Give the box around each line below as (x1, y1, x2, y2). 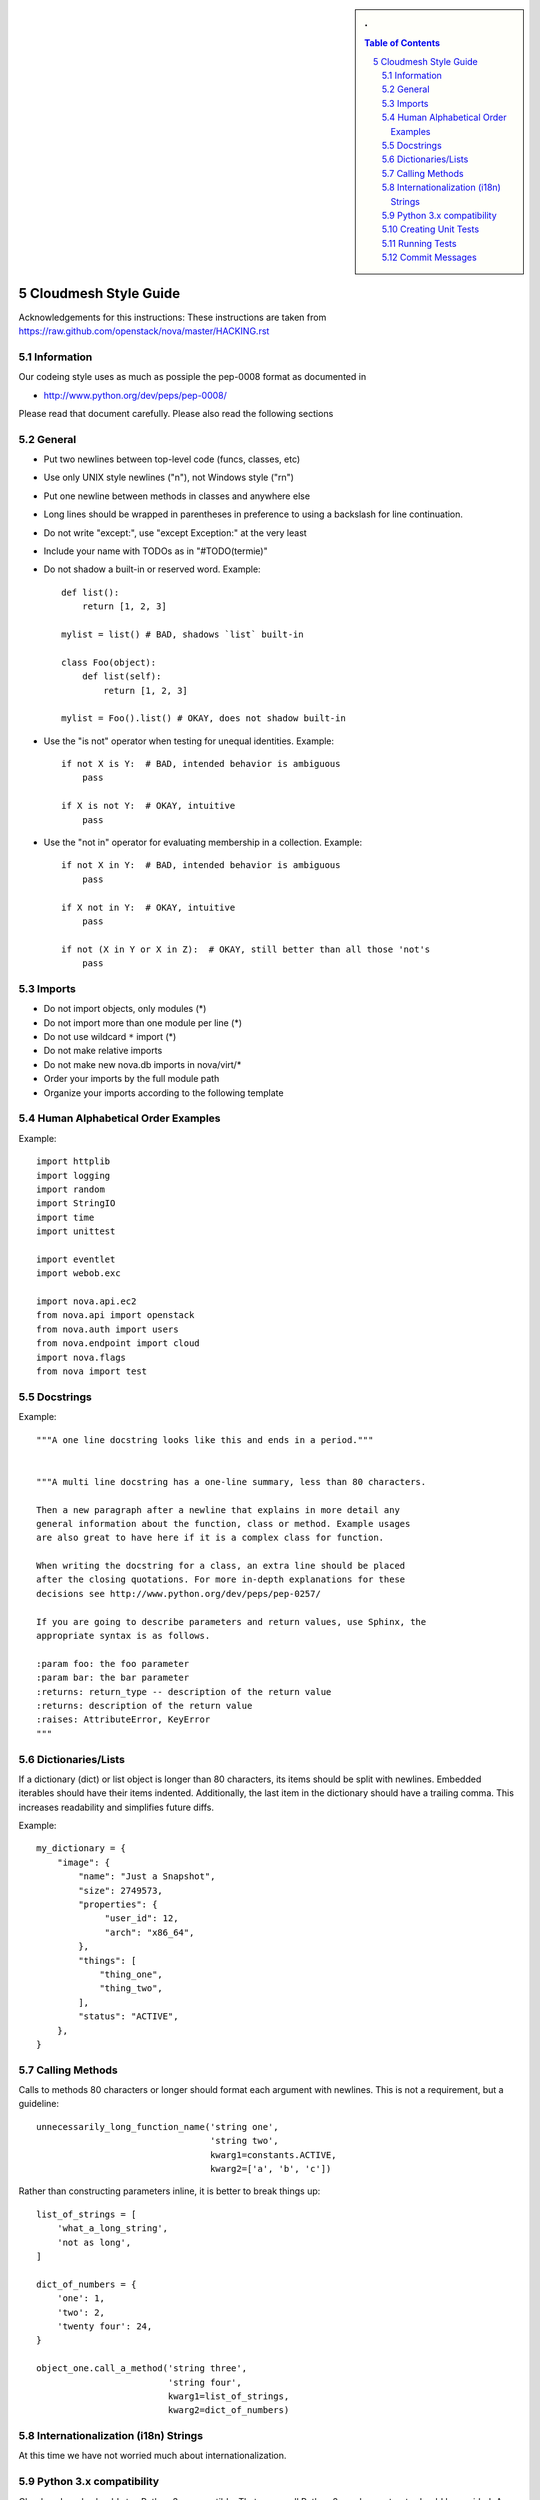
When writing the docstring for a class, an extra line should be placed (36, 1560, 406, 1572)
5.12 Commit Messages (381, 251, 477, 264)
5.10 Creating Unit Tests (381, 223, 480, 235)
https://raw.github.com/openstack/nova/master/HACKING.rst (18, 325, 270, 337)
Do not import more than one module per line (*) (43, 1016, 243, 1029)
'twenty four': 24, (56, 2320, 153, 2332)
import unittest (36, 1226, 116, 1237)
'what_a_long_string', (56, 2223, 169, 2234)
